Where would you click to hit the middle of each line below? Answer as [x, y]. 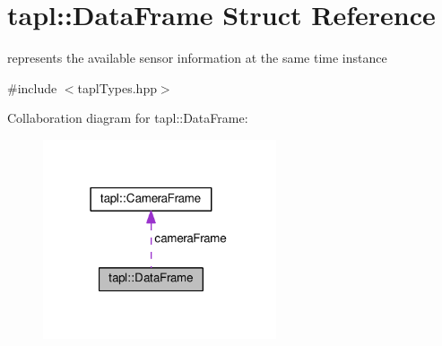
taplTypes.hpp [117, 87]
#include [32, 87]
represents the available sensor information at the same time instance [197, 58]
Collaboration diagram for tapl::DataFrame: [128, 118]
